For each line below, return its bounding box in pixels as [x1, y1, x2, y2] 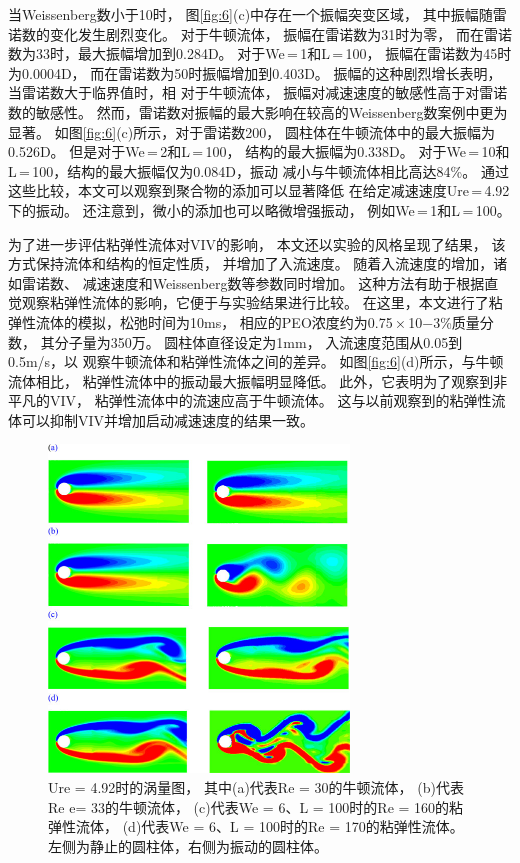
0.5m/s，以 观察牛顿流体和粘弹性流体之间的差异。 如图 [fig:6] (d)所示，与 [8, 351, 476, 372]
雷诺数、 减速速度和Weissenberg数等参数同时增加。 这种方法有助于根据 [21, 272, 485, 293]
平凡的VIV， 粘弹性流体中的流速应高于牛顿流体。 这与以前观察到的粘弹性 [8, 390, 492, 411]
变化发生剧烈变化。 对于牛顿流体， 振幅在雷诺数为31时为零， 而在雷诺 [49, 23, 512, 44]
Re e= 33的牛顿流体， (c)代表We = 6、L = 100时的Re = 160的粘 [48, 796, 464, 817]
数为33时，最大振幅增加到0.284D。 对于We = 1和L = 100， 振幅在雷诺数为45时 [8, 43, 512, 64]
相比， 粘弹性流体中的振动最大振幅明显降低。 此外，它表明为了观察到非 [35, 370, 508, 391]
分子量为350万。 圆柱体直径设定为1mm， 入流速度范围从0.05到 [54, 331, 463, 352]
